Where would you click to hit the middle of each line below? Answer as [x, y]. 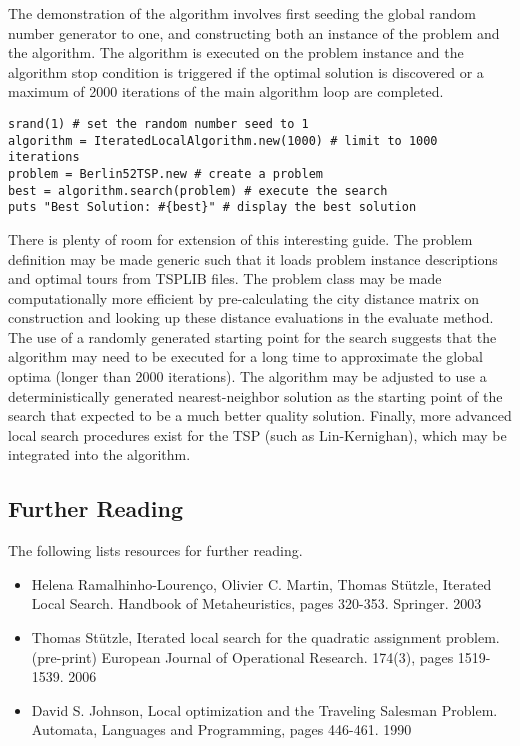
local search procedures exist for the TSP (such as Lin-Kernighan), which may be [257, 434]
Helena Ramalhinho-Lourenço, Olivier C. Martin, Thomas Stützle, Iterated [261, 583]
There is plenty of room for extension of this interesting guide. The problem [240, 238]
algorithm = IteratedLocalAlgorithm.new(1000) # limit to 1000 [223, 140]
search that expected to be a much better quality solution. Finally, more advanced [260, 415]
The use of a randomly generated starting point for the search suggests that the [252, 336]
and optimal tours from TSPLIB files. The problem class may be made [225, 278]
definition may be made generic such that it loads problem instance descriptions [253, 258]
